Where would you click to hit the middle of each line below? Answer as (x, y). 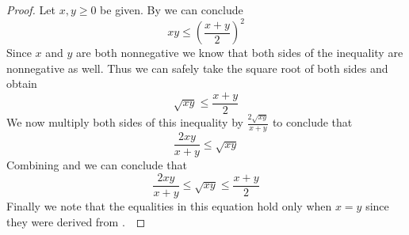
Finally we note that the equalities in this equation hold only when (169, 205)
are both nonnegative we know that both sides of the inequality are (240, 53)
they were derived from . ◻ (76, 221)
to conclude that (312, 122)
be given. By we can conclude (172, 9)
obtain (22, 83)
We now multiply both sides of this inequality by (125, 122)
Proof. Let (31, 9)
